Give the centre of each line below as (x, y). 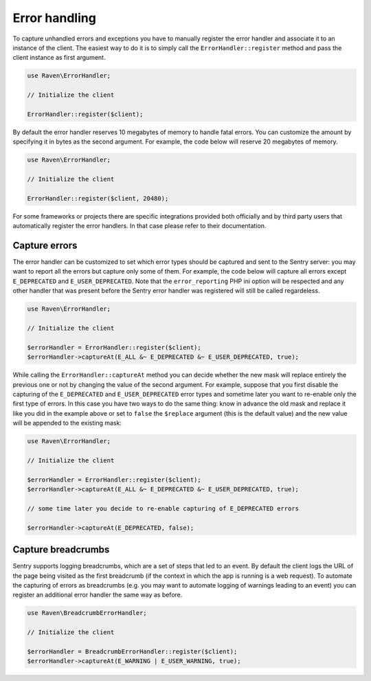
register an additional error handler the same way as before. (98, 595)
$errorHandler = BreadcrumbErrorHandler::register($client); (132, 651)
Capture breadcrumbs (61, 550)
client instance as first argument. (59, 58)
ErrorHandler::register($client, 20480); (98, 198)
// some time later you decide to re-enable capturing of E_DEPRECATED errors (163, 508)
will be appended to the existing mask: (67, 423)
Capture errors (45, 245)
